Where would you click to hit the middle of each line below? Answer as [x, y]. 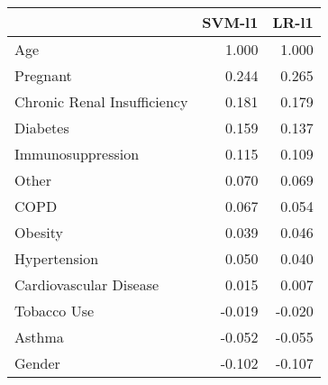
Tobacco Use [55, 311]
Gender [37, 363]
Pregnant [43, 75]
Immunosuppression [77, 154]
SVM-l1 [230, 22]
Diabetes [42, 128]
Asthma [39, 337]
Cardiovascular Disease [87, 284]
